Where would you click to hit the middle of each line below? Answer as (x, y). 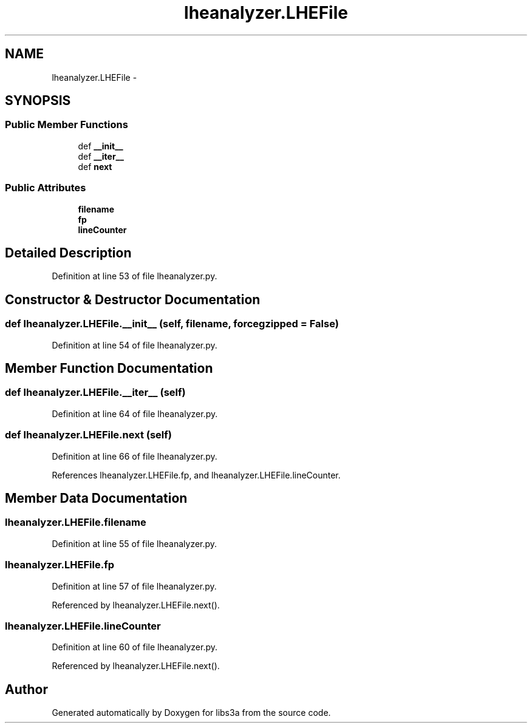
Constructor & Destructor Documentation (133, 299)
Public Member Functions (66, 125)
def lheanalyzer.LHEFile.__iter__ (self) (95, 393)
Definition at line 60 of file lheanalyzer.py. (135, 647)
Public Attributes (46, 188)
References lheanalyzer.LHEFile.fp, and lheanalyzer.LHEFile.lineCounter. (196, 475)
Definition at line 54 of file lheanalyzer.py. (135, 345)
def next (95, 166)
